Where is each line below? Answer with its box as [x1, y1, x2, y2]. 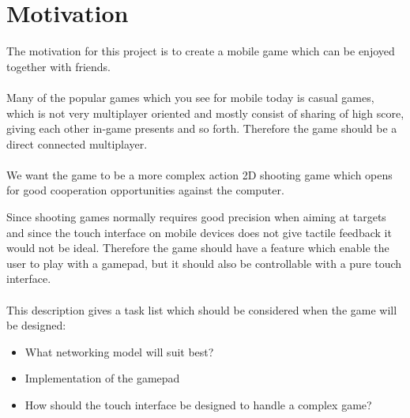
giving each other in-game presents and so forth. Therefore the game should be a [6, 120, 397, 137]
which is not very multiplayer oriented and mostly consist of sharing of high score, [6, 104, 404, 121]
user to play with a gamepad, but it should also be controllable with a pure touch [6, 254, 402, 271]
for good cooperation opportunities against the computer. [6, 182, 284, 198]
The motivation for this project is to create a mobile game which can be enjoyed [6, 43, 395, 59]
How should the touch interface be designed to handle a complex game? [24, 397, 372, 412]
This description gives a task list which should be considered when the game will [6, 301, 397, 318]
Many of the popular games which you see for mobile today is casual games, [6, 88, 374, 105]
